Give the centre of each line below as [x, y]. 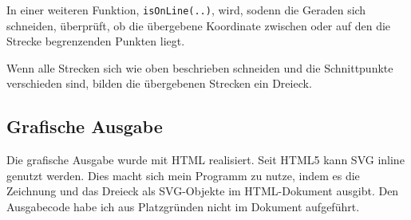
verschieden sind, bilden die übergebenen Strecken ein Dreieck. [159, 83]
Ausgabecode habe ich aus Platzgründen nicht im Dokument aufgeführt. [183, 207]
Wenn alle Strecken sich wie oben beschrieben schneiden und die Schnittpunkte [200, 67]
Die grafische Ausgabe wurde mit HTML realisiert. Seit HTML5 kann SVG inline [205, 160]
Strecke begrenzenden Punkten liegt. [96, 41]
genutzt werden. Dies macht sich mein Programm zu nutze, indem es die [183, 175]
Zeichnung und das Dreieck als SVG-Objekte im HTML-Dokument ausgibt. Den [203, 191]
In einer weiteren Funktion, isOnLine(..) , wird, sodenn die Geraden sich [186, 10]
